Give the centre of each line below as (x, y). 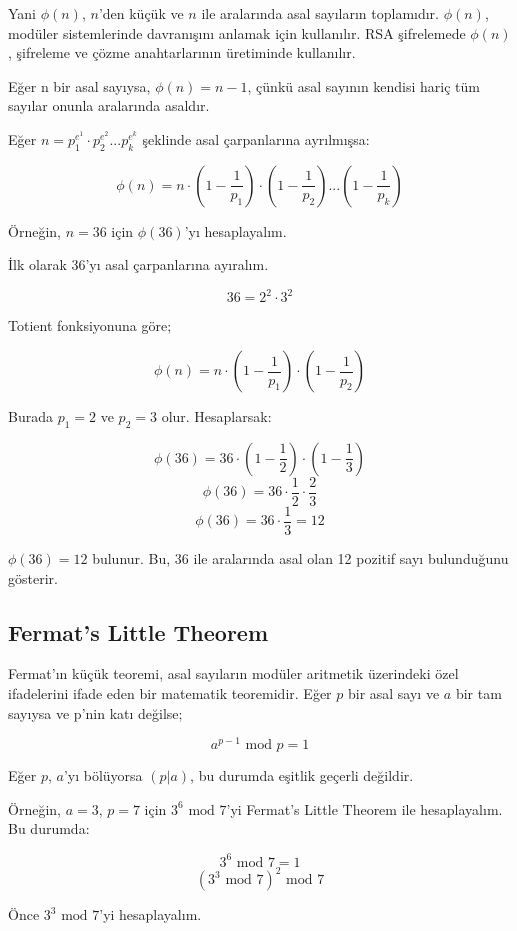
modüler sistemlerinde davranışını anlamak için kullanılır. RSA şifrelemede (237, 32)
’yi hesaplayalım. (150, 914)
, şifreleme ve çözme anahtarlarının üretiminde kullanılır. (182, 52)
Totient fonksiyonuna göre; (90, 325)
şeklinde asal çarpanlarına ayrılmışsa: (256, 138)
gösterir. (33, 577)
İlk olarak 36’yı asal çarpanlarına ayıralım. (138, 264)
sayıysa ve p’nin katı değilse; (95, 712)
